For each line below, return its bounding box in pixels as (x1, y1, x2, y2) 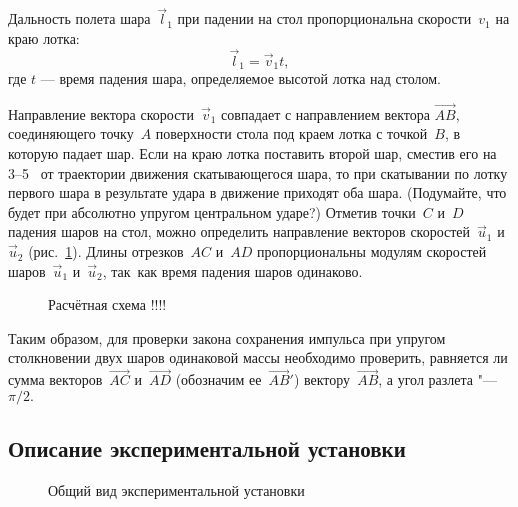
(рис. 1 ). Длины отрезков (28, 241, 184, 262)
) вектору (293, 369, 351, 390)
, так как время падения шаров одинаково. (102, 260, 363, 281)
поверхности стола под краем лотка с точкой (155, 123, 428, 144)
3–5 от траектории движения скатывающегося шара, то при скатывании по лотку (8, 162, 508, 183)
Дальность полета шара (8, 8, 151, 29)
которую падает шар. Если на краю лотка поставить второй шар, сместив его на (8, 143, 497, 164)
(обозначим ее (175, 369, 262, 390)
